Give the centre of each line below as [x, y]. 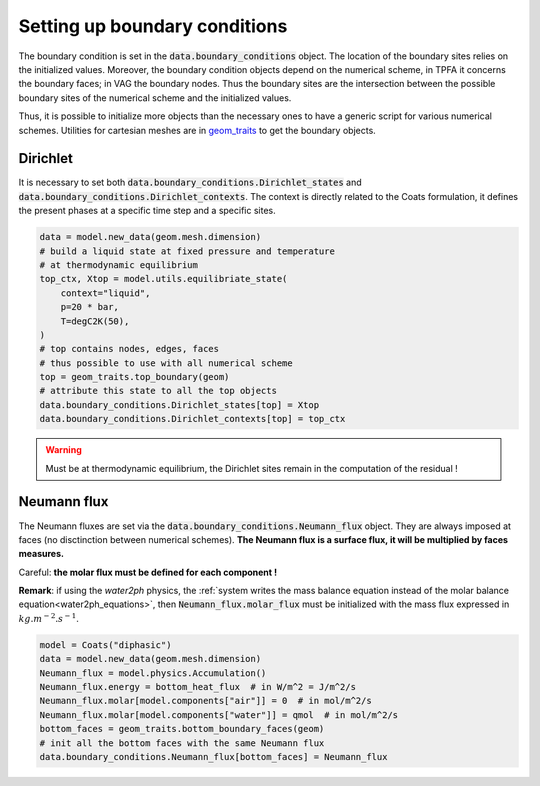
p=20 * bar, [90, 307]
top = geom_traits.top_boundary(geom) [134, 377]
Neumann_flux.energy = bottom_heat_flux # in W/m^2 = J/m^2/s [198, 687]
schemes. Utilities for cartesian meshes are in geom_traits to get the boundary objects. [197, 130]
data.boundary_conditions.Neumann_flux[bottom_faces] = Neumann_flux [213, 756]
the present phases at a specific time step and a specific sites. [147, 211]
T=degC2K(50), [95, 321]
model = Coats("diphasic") [105, 644]
